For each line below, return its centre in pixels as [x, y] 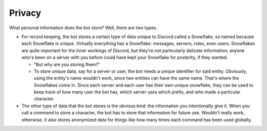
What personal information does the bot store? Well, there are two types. [83, 28]
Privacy [25, 13]
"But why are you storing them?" [67, 64]
